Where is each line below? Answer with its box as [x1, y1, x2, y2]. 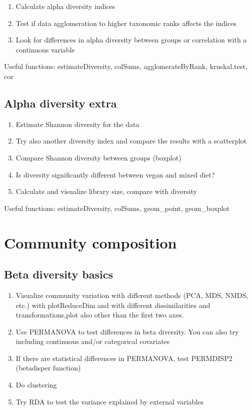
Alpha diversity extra [4, 95, 117, 110]
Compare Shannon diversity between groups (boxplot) [15, 152, 181, 162]
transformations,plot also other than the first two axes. [15, 309, 184, 320]
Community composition [4, 232, 177, 252]
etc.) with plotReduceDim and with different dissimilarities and [15, 299, 210, 310]
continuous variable [15, 44, 75, 54]
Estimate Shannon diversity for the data [15, 118, 139, 129]
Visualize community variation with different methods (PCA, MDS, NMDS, [15, 289, 248, 300]
